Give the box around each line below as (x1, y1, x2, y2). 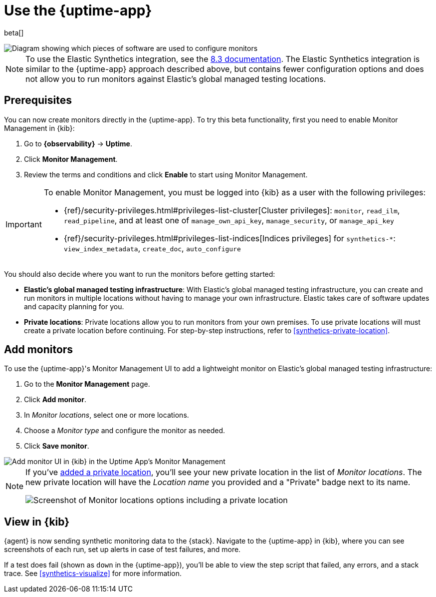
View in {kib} (4, 515, 70, 528)
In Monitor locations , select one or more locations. (24, 411, 189, 420)
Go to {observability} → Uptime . (24, 139, 132, 148)
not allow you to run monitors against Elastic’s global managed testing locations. (25, 73, 326, 84)
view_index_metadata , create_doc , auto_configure (63, 243, 241, 253)
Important (5, 219, 42, 229)
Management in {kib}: (4, 123, 75, 132)
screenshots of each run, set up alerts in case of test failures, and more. (4, 545, 241, 554)
